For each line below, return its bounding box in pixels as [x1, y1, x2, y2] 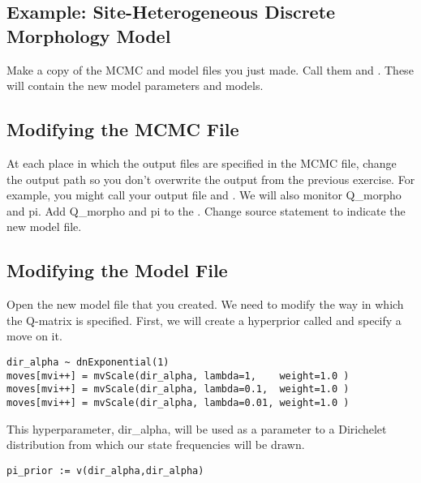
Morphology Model [6, 23, 171, 48]
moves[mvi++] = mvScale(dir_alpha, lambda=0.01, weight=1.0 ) [6, 396, 350, 408]
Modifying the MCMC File [6, 117, 239, 142]
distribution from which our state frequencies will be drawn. [6, 436, 305, 453]
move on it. [6, 327, 62, 344]
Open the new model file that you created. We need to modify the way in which [6, 296, 404, 313]
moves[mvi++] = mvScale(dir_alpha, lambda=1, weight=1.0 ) [6, 370, 350, 382]
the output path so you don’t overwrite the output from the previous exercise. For [6, 170, 415, 187]
